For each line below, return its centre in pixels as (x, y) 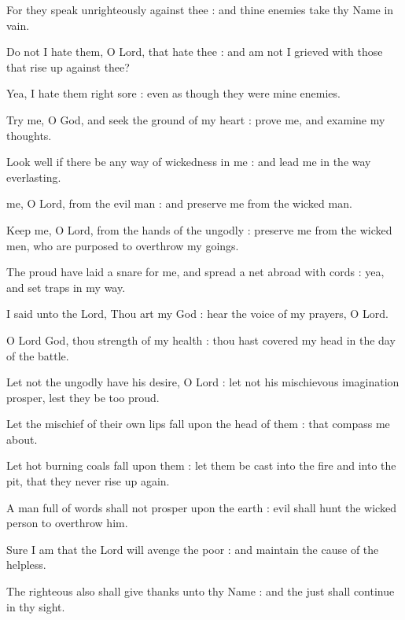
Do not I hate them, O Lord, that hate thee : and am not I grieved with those (195, 52)
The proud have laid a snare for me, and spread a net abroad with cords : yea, (195, 272)
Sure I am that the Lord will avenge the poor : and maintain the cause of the (193, 549)
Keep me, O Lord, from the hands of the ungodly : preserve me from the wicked (199, 229)
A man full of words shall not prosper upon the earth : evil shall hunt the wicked (201, 507)
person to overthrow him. (67, 523)
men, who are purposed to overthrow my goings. (123, 245)
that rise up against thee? (68, 66)
